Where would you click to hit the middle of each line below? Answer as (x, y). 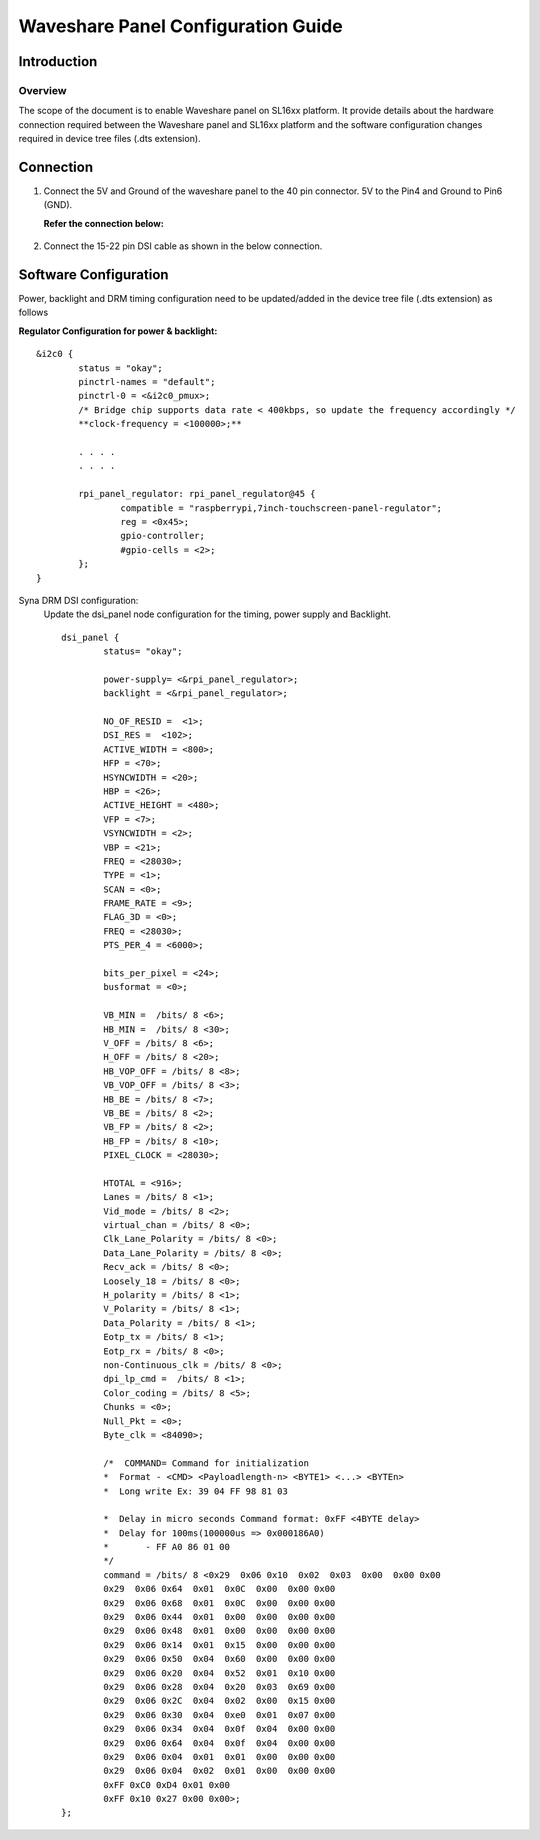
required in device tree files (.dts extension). (109, 139)
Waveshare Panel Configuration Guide (181, 26)
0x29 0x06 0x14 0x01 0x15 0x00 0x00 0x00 (219, 1644)
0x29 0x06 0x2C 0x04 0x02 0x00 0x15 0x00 (219, 1701)
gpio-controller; (162, 536)
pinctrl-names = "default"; (147, 382)
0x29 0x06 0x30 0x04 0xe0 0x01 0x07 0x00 (219, 1714)
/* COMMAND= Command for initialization (206, 1463)
